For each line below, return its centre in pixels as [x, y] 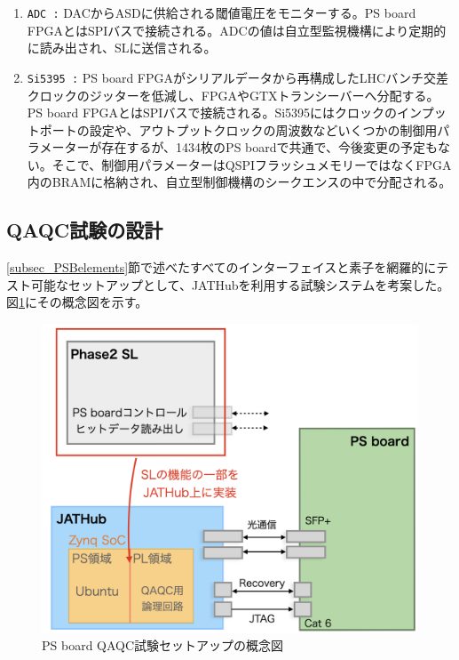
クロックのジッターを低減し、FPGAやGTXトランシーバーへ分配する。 [233, 95]
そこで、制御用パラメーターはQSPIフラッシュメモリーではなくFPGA [252, 164]
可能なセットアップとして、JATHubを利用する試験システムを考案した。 [240, 284]
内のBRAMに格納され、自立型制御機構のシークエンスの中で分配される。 [239, 182]
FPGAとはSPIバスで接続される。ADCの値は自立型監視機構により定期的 [237, 30]
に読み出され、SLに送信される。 [122, 48]
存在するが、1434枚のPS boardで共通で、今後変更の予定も [269, 147]
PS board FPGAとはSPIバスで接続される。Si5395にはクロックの [212, 113]
